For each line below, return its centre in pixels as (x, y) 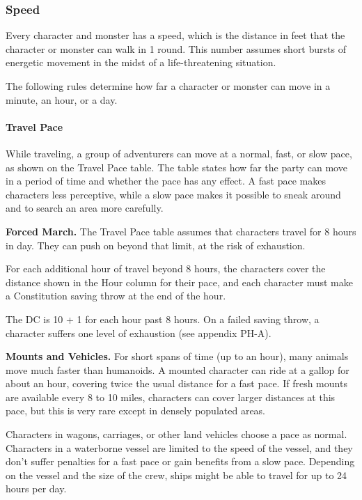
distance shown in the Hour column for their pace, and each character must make (179, 282)
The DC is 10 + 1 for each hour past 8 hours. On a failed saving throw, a (163, 319)
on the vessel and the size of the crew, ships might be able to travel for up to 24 (176, 475)
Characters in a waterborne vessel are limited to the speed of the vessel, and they (179, 447)
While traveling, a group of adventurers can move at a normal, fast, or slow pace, (179, 153)
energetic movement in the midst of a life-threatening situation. (141, 62)
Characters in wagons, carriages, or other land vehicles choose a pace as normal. (176, 434)
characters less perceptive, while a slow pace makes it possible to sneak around (173, 194)
